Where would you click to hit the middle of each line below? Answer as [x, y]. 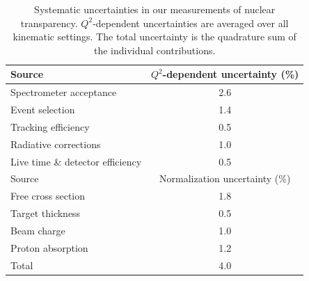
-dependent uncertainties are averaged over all [191, 23]
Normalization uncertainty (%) [225, 178]
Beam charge [38, 230]
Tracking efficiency [50, 126]
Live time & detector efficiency [76, 161]
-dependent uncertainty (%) [231, 74]
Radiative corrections [56, 144]
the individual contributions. [154, 50]
